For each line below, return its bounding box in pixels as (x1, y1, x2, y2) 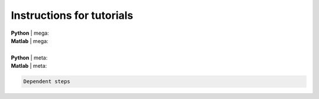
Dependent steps (23, 78, 71, 85)
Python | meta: (11, 54, 48, 61)
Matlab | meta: (11, 62, 47, 70)
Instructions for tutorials (11, 9, 134, 22)
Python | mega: (11, 29, 50, 37)
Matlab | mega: (11, 37, 48, 44)
